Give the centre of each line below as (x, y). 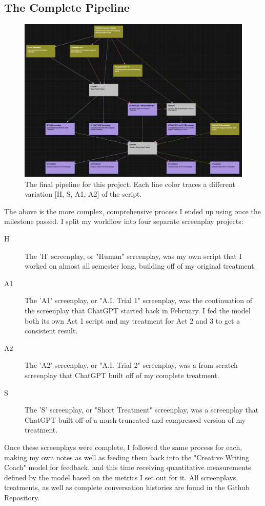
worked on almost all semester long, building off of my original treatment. (140, 266)
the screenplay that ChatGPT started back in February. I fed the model (138, 311)
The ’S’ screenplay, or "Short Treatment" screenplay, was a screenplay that (142, 410)
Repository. (22, 497)
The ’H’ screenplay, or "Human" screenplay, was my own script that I (133, 256)
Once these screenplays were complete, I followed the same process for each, (123, 447)
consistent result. (51, 331)
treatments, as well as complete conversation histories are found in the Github (127, 487)
